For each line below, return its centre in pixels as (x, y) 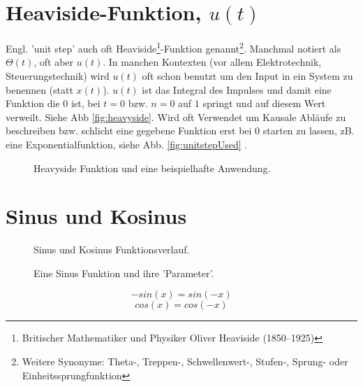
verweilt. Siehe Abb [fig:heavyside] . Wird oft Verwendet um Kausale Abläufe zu (176, 117)
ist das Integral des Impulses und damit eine (237, 89)
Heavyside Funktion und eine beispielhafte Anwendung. (152, 168)
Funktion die (33, 103)
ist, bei (86, 103)
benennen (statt (39, 89)
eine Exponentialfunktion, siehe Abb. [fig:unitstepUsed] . (127, 144)
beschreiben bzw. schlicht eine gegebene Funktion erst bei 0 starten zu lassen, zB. (180, 131)
